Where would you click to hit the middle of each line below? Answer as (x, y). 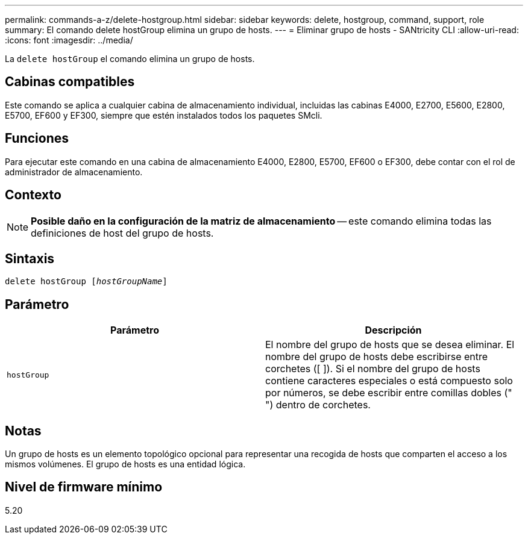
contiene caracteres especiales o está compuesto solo (389, 381)
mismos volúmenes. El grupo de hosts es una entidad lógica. (125, 464)
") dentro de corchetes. (318, 405)
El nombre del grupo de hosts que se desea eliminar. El (390, 345)
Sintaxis (30, 258)
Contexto (33, 195)
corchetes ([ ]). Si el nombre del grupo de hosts (373, 369)
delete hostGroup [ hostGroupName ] (86, 282)
